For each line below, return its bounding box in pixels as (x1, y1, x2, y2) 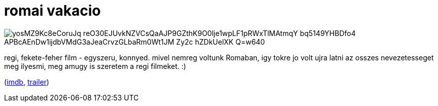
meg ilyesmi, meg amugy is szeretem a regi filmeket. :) (4, 61, 186, 70)
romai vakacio (4, 2, 101, 19)
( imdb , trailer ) (4, 77, 49, 86)
